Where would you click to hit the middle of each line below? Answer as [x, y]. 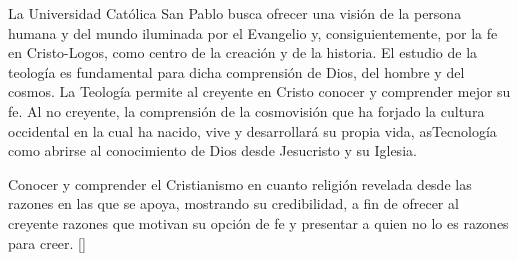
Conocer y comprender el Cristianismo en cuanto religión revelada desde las [240, 183]
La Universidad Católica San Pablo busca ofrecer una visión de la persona [235, 13]
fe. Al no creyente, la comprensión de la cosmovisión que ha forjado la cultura [246, 110]
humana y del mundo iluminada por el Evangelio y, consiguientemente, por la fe [253, 32]
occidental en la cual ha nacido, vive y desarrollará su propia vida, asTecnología [252, 130]
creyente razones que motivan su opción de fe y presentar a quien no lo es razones [258, 222]
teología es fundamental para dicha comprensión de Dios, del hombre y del [236, 71]
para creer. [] [47, 242]
